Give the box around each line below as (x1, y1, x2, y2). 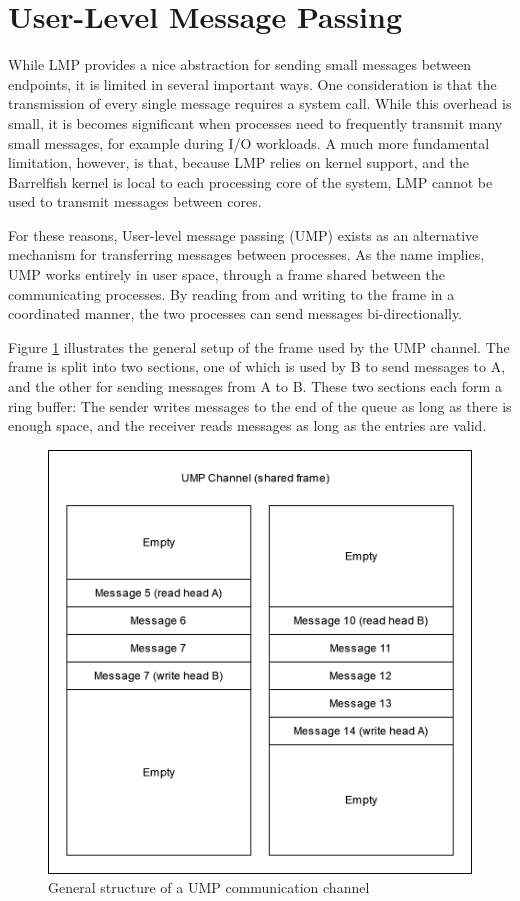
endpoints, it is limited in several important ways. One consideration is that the (8, 73, 497, 94)
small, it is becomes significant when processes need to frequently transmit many (8, 112, 503, 133)
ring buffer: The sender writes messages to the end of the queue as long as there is (8, 395, 512, 416)
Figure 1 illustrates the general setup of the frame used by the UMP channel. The (8, 336, 510, 357)
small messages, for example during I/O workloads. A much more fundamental (8, 132, 490, 153)
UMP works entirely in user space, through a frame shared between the (8, 264, 446, 285)
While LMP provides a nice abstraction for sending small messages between (8, 54, 472, 75)
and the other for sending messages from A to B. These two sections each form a (8, 376, 502, 397)
